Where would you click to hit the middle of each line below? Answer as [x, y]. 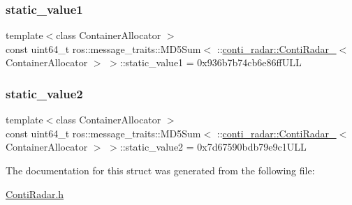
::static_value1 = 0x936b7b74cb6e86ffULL [211, 62]
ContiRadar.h [35, 193]
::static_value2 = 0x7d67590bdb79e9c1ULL [213, 147]
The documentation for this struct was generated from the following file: [160, 170]
